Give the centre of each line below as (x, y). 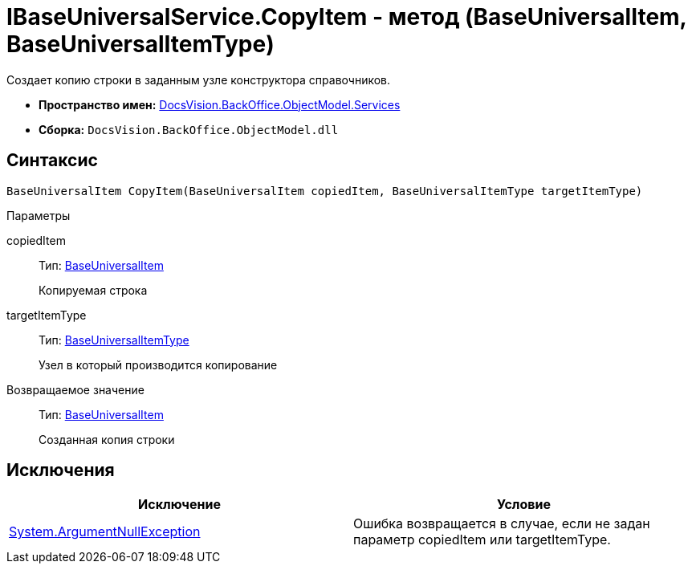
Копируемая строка (93, 290)
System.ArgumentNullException (105, 532)
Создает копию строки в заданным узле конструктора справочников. (199, 79)
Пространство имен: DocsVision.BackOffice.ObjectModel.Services (220, 104)
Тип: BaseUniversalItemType (114, 340)
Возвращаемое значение (75, 389)
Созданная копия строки (107, 439)
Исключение (179, 505)
